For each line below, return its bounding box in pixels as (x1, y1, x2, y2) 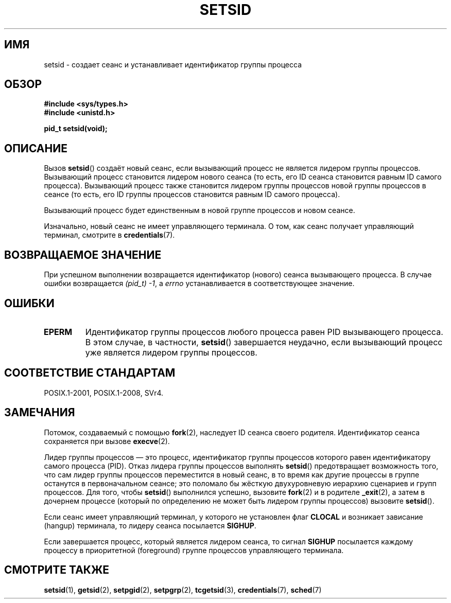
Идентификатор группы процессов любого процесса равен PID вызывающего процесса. (85, 326, 443, 337)
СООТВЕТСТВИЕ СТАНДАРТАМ (4, 366, 176, 380)
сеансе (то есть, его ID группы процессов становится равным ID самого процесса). (44, 190, 340, 199)
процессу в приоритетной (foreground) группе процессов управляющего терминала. (44, 545, 344, 555)
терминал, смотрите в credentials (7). (44, 230, 175, 240)
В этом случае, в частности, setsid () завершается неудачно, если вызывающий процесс (85, 336, 443, 347)
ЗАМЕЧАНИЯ (4, 406, 75, 419)
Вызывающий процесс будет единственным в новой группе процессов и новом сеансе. (44, 206, 355, 215)
